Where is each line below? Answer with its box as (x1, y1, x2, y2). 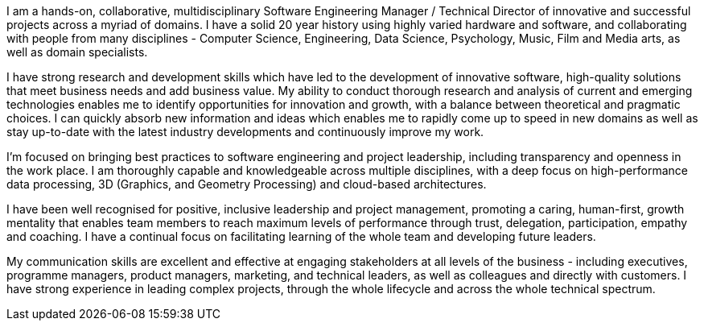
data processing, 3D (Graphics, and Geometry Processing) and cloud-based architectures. (6, 177, 487, 191)
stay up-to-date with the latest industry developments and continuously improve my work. (6, 125, 484, 139)
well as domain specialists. (6, 45, 148, 59)
